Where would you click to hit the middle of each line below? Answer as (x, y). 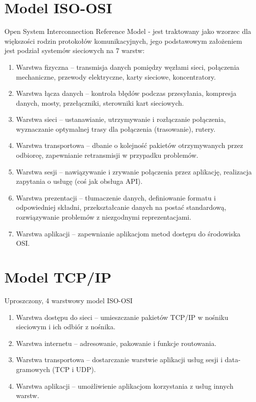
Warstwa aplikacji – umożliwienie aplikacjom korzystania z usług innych (125, 386)
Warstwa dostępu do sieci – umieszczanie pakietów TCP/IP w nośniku (122, 317)
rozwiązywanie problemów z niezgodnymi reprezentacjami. (104, 217)
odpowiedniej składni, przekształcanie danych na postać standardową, (121, 207)
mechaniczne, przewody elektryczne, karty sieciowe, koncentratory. (116, 76)
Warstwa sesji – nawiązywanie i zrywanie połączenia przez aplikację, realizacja (134, 171)
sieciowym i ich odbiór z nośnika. (66, 327)
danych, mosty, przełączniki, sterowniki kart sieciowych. (100, 102)
